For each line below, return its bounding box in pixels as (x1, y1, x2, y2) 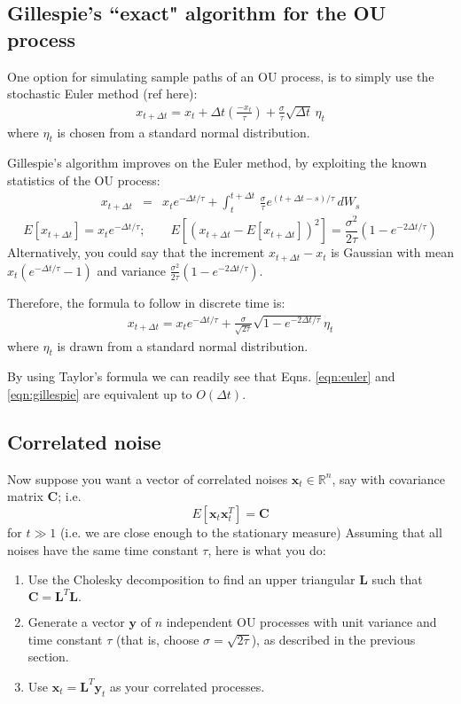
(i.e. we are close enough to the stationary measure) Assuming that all (59, 522, 442, 541)
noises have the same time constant (7, 540, 199, 559)
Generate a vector (27, 613, 125, 631)
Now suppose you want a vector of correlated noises (7, 469, 288, 488)
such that (371, 570, 423, 589)
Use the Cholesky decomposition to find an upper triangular (27, 570, 356, 589)
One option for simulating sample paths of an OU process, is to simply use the (7, 66, 434, 85)
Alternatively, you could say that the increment (7, 243, 265, 262)
